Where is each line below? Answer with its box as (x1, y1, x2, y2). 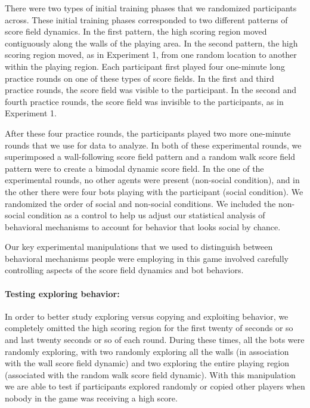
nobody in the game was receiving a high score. (5, 392, 178, 404)
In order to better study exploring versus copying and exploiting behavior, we (5, 310, 289, 322)
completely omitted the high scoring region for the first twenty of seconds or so (5, 322, 293, 334)
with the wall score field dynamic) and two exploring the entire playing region (5, 357, 290, 369)
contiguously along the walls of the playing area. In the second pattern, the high (5, 36, 298, 49)
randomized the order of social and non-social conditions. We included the (5, 197, 276, 209)
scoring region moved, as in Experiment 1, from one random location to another (5, 48, 297, 61)
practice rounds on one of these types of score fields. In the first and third (5, 72, 274, 84)
